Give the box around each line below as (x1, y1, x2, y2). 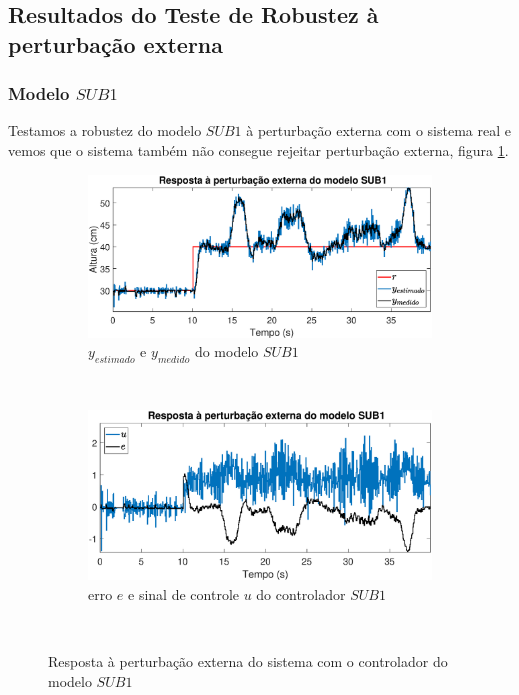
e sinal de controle (128, 583, 239, 604)
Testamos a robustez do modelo (8, 120, 202, 141)
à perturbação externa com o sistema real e (246, 120, 511, 141)
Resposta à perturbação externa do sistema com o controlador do (48, 650, 448, 671)
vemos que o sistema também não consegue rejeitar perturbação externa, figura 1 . (8, 139, 509, 160)
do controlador (256, 583, 346, 604)
